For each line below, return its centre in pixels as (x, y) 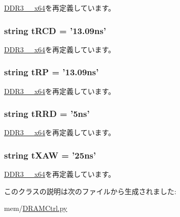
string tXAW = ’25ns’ (50, 155)
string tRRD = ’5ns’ (47, 114)
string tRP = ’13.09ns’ (51, 72)
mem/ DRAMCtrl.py (36, 208)
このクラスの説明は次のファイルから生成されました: (90, 191)
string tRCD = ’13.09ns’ (55, 30)
